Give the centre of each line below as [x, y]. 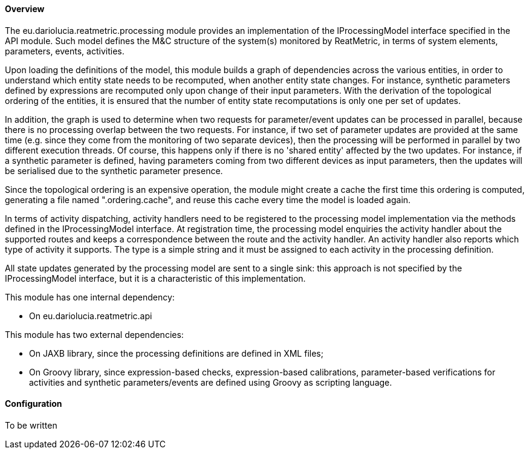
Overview [25, 9]
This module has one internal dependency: [90, 297]
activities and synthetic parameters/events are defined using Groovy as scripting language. [211, 382]
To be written [31, 425]
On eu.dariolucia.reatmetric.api [91, 316]
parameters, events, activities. [65, 51]
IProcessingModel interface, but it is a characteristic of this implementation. [155, 278]
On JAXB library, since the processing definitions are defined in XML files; [176, 353]
